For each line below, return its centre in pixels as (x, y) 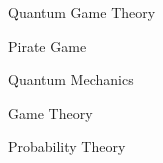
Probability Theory (67, 146)
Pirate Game (47, 45)
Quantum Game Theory (82, 12)
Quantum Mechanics (71, 79)
